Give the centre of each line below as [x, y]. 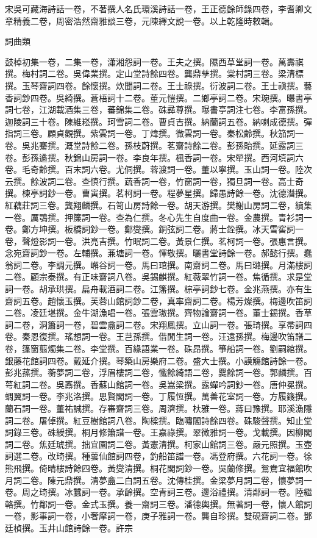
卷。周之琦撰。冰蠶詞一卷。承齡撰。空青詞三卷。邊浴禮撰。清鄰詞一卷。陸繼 [158, 492]
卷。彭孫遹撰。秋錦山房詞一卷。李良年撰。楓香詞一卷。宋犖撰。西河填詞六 [154, 157]
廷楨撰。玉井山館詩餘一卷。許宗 [69, 527]
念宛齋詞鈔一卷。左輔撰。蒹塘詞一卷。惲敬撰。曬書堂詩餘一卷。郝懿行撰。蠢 [158, 253]
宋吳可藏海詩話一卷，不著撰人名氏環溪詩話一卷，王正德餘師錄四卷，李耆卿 [154, 9]
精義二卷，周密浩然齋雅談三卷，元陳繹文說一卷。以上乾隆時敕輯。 [145, 20]
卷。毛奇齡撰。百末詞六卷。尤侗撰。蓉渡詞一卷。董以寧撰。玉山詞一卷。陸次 [158, 169]
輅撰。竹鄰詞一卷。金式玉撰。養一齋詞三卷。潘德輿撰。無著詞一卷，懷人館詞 [158, 504]
